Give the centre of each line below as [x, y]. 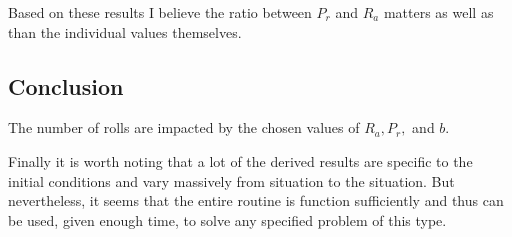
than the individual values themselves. [125, 31]
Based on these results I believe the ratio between [160, 12]
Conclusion [66, 85]
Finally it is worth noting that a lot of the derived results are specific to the [240, 160]
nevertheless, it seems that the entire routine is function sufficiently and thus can [256, 200]
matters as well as [438, 12]
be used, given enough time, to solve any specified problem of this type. [227, 219]
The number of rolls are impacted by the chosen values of [184, 127]
